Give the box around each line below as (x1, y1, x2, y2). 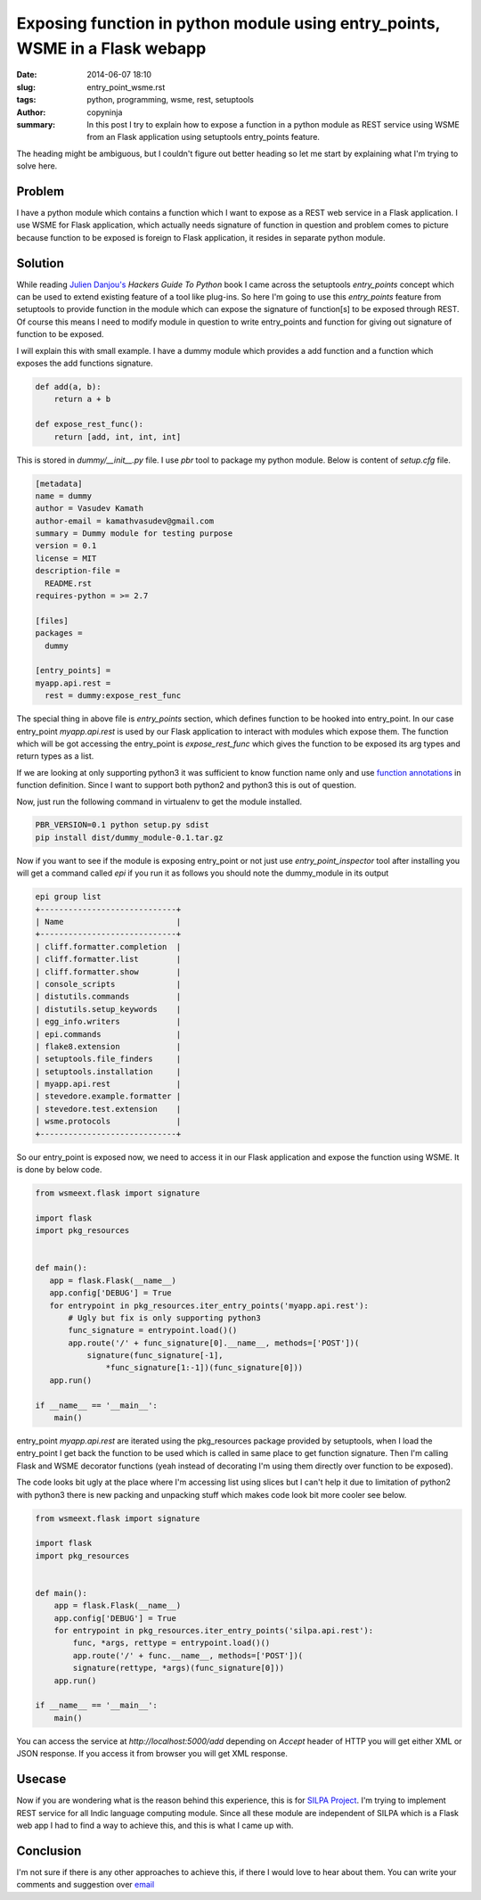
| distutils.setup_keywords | (35, 1004, 182, 1014)
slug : (16, 81, 36, 93)
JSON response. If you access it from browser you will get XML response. (16, 1748, 289, 1759)
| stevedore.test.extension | (35, 1104, 182, 1114)
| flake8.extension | (35, 1041, 182, 1051)
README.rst (45, 578, 93, 588)
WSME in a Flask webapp (16, 38, 207, 58)
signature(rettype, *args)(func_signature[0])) (72, 1663, 285, 1674)
